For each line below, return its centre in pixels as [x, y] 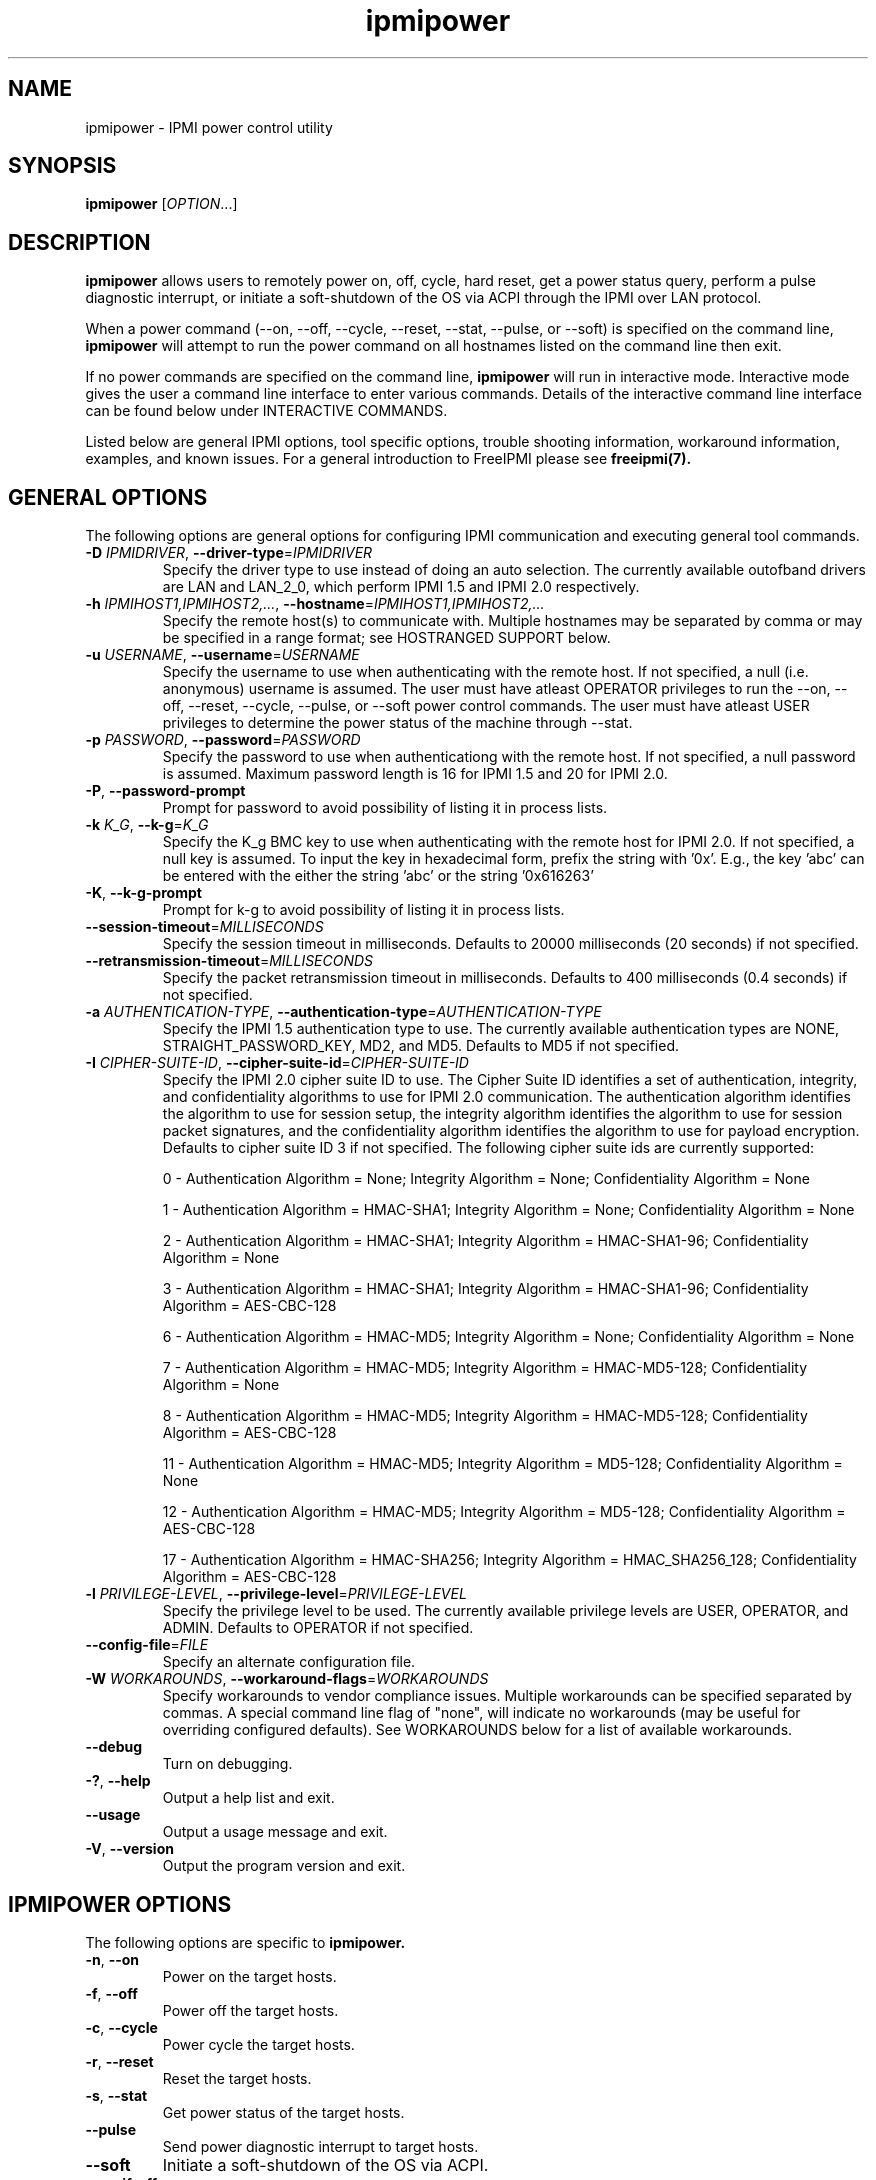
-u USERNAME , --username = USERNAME [222, 655]
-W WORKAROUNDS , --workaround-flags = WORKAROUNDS [287, 1679]
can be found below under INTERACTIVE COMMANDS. [266, 411]
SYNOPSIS [62, 166]
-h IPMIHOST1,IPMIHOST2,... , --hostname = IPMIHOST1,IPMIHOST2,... [315, 604]
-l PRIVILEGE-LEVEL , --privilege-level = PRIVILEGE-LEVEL [276, 1594]
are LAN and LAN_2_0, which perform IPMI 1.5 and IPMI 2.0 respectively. [401, 587]
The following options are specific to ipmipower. [245, 1942]
